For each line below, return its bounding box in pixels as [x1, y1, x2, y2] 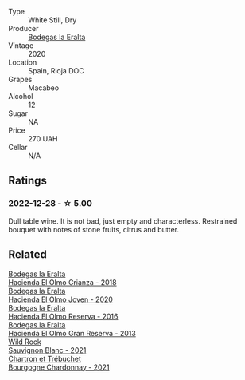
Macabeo [28, 83, 60, 93]
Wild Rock [8, 337, 41, 346]
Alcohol [8, 92, 33, 101]
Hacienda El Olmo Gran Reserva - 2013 [8, 328, 137, 338]
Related [8, 247, 48, 262]
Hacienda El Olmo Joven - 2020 [8, 295, 114, 304]
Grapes [8, 75, 33, 84]
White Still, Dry [28, 15, 77, 25]
